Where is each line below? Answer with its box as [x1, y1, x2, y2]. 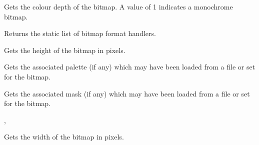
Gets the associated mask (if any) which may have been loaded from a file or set [4, 88, 250, 98]
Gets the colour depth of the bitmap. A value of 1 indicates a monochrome [4, 1, 233, 11]
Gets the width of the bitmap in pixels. [4, 131, 124, 142]
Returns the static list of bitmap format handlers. [4, 28, 156, 38]
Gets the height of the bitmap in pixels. [4, 44, 125, 55]
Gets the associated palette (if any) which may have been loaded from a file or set [4, 61, 255, 72]
